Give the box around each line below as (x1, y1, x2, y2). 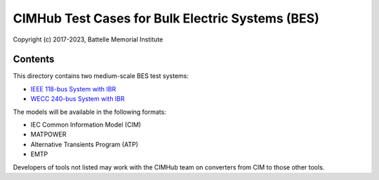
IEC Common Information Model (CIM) (30, 120, 142, 129)
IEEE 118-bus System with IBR (30, 84, 117, 93)
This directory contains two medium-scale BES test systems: (13, 72, 189, 80)
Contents (13, 53, 55, 65)
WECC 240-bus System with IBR (30, 95, 126, 103)
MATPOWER (30, 130, 67, 139)
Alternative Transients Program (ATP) (30, 140, 138, 148)
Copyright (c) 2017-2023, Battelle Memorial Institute (13, 35, 164, 44)
